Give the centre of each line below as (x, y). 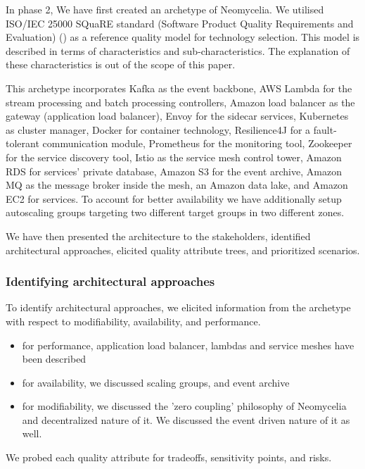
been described (54, 359)
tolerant (23, 143)
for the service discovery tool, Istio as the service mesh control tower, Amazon (174, 157)
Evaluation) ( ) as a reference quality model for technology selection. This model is (183, 37)
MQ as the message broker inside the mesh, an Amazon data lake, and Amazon (177, 185)
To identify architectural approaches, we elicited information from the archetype (178, 307)
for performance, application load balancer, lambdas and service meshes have (188, 345)
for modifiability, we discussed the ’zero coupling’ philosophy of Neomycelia (184, 406)
